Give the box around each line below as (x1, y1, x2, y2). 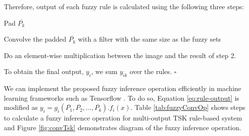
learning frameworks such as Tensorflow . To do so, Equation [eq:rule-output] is (4, 92, 239, 103)
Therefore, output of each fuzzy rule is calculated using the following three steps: (4, 1, 244, 11)
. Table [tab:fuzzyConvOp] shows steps (130, 102, 246, 112)
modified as (4, 102, 38, 112)
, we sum (91, 66, 118, 76)
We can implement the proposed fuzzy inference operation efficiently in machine (4, 83, 241, 93)
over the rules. (129, 66, 172, 76)
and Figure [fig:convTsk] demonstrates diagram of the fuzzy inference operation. (4, 122, 241, 132)
